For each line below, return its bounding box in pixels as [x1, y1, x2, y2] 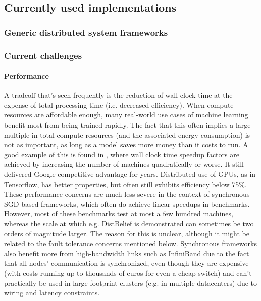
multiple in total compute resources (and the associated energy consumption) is [4, 129, 250, 140]
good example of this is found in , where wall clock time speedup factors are [4, 149, 239, 159]
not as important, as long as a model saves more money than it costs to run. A [4, 139, 248, 150]
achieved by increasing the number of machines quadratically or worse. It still [4, 159, 244, 169]
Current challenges [4, 49, 82, 62]
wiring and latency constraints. [4, 287, 100, 298]
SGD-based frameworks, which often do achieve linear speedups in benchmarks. [4, 198, 250, 209]
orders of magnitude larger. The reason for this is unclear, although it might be [4, 228, 249, 238]
